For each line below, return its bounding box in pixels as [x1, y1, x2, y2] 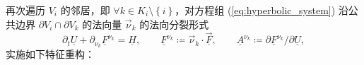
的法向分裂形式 [139, 16, 209, 31]
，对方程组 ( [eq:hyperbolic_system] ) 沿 [175, 3, 348, 17]
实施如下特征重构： [6, 47, 95, 61]
